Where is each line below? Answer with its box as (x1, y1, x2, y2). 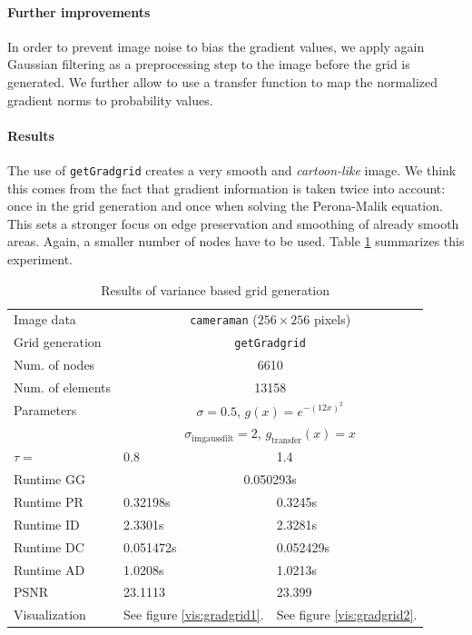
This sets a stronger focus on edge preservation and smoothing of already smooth (7, 213, 459, 233)
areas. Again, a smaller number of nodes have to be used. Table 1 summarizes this (7, 232, 465, 251)
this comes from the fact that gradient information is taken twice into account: (7, 178, 446, 197)
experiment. (7, 250, 73, 268)
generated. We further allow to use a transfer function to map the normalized (7, 72, 438, 91)
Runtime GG (14, 470, 85, 489)
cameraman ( (190, 310, 258, 329)
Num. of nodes (14, 355, 95, 374)
